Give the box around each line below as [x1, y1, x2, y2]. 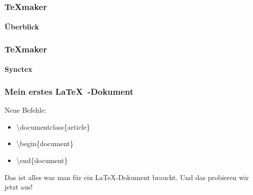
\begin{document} [16, 138, 73, 149]
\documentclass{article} [16, 121, 90, 132]
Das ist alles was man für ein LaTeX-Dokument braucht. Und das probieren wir [4, 172, 249, 182]
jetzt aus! [4, 182, 33, 192]
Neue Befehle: [4, 105, 46, 115]
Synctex [4, 64, 32, 74]
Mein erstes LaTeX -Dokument [4, 85, 134, 97]
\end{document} [16, 155, 68, 166]
